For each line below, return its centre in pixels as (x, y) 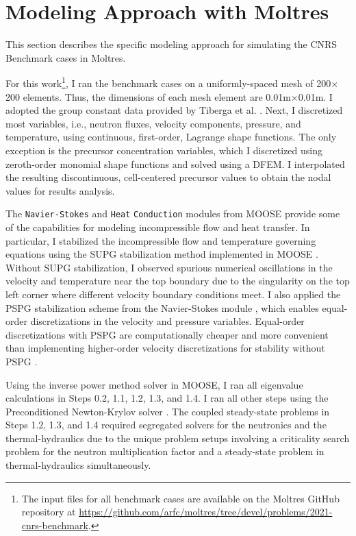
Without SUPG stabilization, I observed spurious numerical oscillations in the (169, 267)
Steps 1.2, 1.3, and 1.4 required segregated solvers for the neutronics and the (166, 425)
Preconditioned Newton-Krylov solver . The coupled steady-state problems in (168, 411)
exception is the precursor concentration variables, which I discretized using (164, 150)
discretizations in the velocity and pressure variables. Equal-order (167, 321)
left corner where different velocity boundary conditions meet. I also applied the (173, 294)
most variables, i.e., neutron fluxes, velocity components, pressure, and (153, 123)
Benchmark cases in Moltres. (66, 57)
